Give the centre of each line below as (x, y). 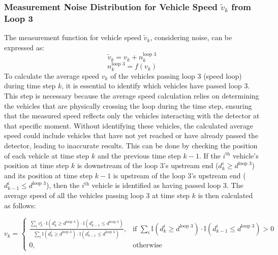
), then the (63, 185)
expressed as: (24, 47)
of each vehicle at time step (47, 155)
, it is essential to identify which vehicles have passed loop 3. (156, 86)
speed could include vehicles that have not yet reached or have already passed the (131, 135)
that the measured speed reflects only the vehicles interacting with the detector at (132, 116)
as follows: (20, 205)
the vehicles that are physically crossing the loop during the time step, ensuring (128, 105)
